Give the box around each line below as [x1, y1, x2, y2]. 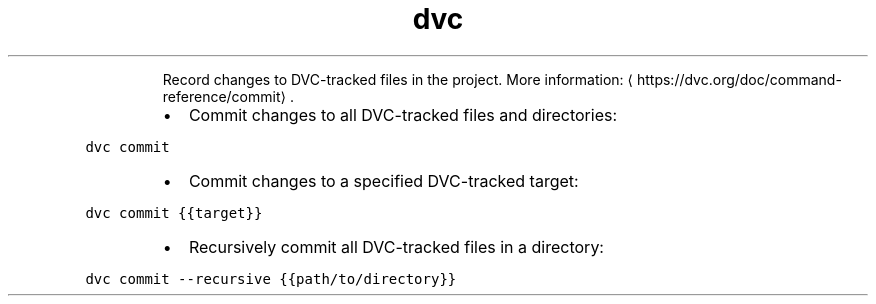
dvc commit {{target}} [85, 204, 263, 221]
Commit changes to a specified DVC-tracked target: [188, 170, 579, 191]
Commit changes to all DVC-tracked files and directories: [188, 104, 618, 125]
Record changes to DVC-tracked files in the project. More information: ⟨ [162, 70, 634, 88]
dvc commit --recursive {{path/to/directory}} [85, 270, 457, 287]
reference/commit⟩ [162, 87, 286, 105]
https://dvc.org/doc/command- [636, 70, 842, 88]
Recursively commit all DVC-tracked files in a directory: [188, 236, 604, 257]
